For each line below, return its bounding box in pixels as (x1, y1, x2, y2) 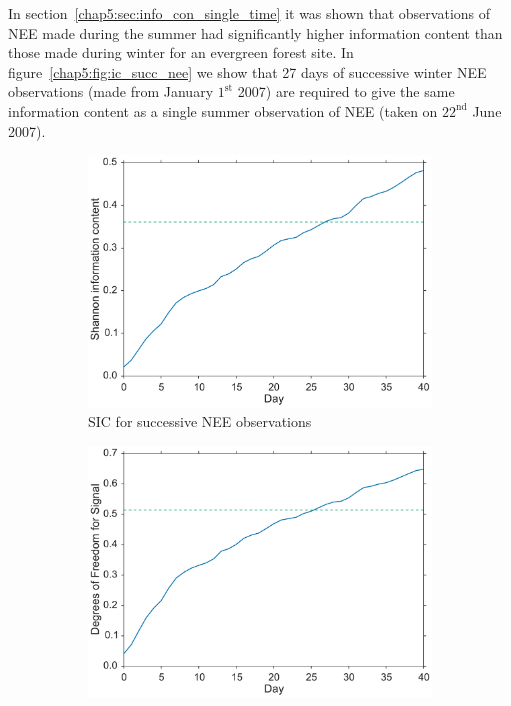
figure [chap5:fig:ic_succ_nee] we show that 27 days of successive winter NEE (8, 61, 487, 82)
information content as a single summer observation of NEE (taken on (8, 100, 438, 121)
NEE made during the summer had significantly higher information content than (8, 22, 503, 43)
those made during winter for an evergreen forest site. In (8, 42, 354, 63)
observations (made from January (8, 81, 214, 102)
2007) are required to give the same (237, 81, 455, 102)
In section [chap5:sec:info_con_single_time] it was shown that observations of (8, 3, 491, 23)
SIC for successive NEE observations (88, 411, 312, 432)
